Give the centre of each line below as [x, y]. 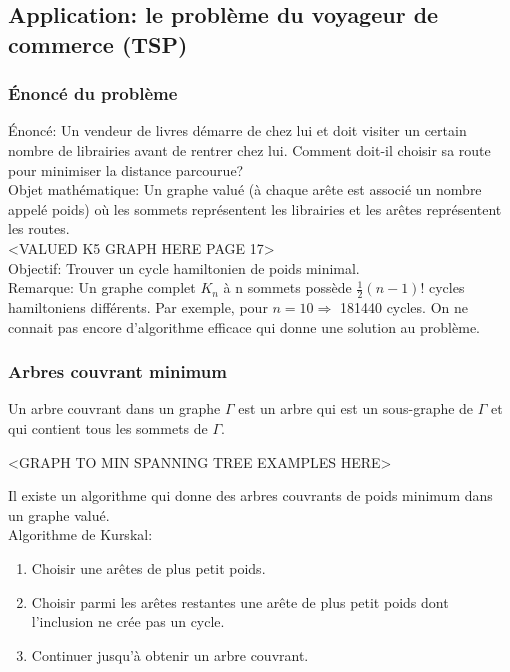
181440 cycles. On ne [403, 306]
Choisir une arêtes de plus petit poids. [148, 567]
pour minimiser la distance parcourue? [126, 169]
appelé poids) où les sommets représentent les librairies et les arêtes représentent [255, 208]
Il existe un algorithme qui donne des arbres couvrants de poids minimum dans [250, 495]
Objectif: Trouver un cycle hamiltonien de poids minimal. [184, 267]
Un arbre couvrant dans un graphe [114, 408]
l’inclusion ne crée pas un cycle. [128, 621]
